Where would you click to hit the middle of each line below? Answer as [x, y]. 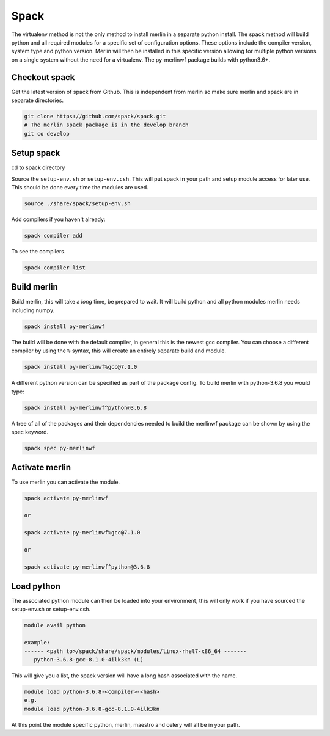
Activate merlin [41, 468]
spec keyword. [30, 432]
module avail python [55, 625]
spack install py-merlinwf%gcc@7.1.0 [81, 367]
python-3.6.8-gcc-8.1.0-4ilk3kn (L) [89, 659]
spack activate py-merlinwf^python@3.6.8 [87, 567]
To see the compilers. [38, 251]
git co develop [47, 133]
